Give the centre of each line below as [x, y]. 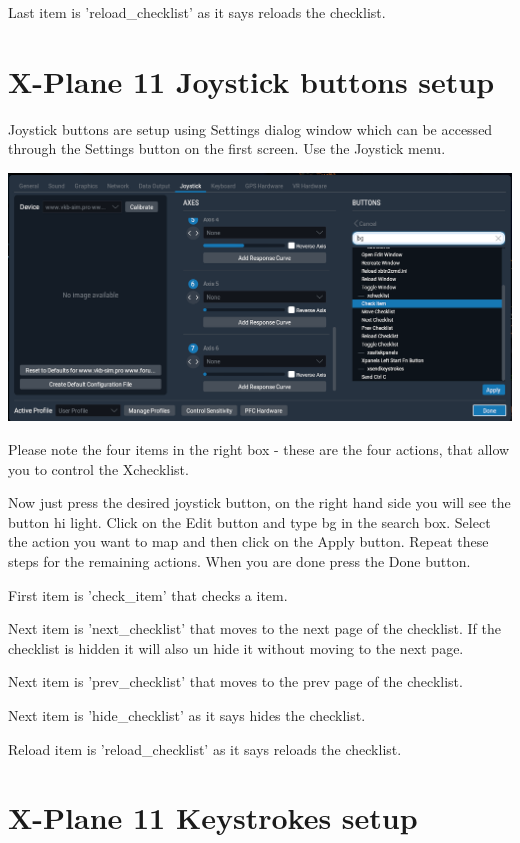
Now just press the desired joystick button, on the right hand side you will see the [259, 502]
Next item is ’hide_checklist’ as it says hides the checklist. [187, 714]
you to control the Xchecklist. [98, 468]
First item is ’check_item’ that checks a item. [148, 594]
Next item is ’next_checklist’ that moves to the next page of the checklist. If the [254, 628]
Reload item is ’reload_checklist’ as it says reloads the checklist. [205, 748]
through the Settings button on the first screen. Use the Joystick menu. [227, 148]
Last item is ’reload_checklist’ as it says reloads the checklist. [197, 12]
